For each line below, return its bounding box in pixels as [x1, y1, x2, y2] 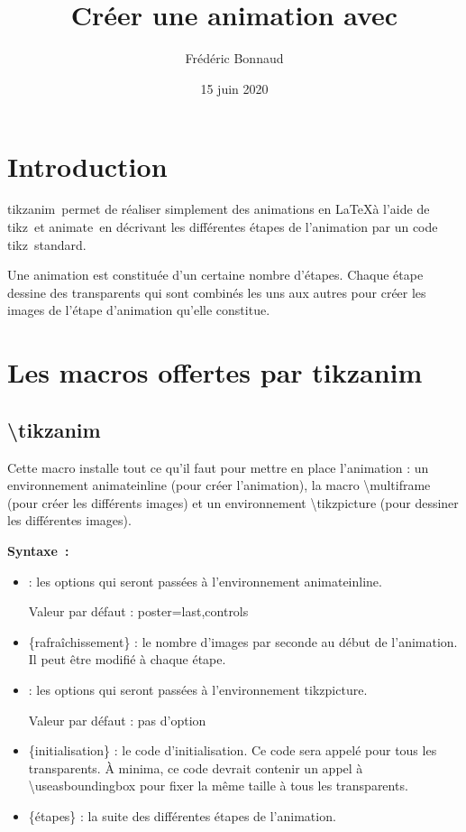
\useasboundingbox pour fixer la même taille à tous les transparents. [28, 776, 408, 795]
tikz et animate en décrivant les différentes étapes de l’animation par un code [7, 217, 438, 236]
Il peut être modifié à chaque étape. [28, 650, 226, 669]
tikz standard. [7, 235, 87, 254]
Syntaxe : [7, 541, 69, 559]
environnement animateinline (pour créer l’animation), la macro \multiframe [7, 476, 431, 495]
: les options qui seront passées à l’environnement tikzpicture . [28, 679, 368, 698]
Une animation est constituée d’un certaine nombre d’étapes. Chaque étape [7, 265, 424, 284]
